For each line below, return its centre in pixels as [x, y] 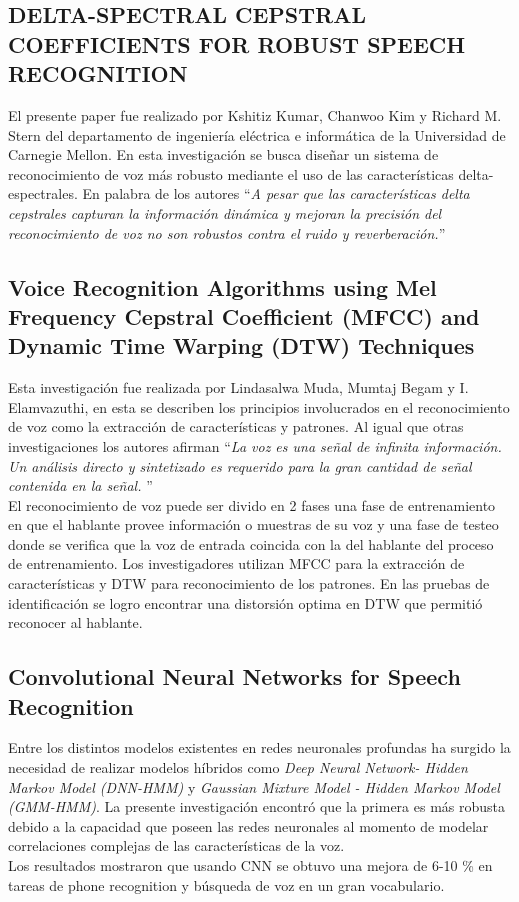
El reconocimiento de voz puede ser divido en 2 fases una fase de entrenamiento [252, 504]
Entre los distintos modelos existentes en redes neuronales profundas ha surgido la [259, 747]
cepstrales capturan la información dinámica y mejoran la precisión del [225, 212]
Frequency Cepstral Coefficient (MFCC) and [244, 315]
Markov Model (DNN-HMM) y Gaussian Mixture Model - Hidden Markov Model [254, 786]
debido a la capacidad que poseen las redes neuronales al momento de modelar [248, 825]
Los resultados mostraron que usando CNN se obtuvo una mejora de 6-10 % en [250, 865]
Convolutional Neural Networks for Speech [234, 676]
